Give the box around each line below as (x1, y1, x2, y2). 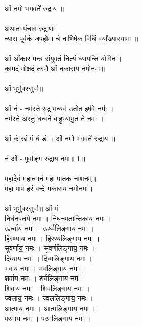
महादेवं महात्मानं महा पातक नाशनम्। (5, 173, 97, 184)
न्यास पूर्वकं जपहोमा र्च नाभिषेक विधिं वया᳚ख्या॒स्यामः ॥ (5, 33, 138, 43)
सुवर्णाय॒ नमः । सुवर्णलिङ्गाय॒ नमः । (5, 243, 96, 254)
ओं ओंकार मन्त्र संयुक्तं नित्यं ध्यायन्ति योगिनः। (5, 53, 122, 64)
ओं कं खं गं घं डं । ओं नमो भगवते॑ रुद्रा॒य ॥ (5, 133, 115, 143)
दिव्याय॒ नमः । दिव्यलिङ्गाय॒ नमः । (5, 253, 92, 264)
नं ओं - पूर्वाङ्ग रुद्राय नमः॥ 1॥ (5, 153, 85, 164)
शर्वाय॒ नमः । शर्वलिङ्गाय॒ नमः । (5, 273, 87, 284)
